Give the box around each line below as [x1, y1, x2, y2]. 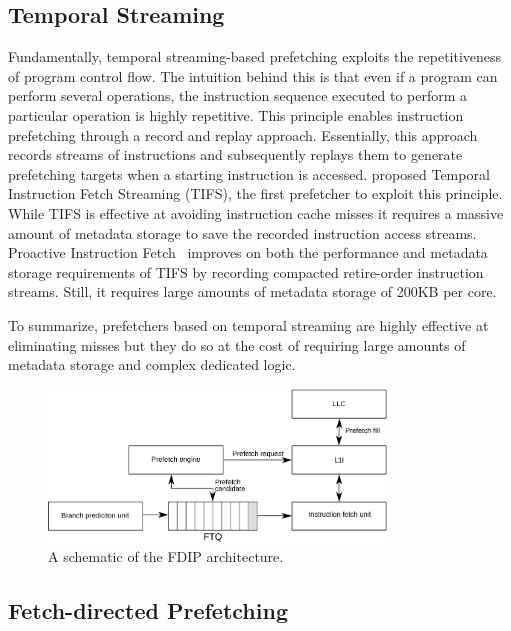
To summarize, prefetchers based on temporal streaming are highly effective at [8, 314, 489, 335]
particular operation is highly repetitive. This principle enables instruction [8, 104, 464, 125]
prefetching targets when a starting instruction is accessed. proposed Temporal [8, 163, 490, 184]
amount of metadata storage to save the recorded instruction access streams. [8, 222, 477, 243]
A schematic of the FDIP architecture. [48, 545, 284, 566]
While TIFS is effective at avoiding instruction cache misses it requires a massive [8, 202, 504, 223]
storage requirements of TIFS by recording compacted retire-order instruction [8, 261, 484, 282]
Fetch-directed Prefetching [8, 594, 288, 625]
